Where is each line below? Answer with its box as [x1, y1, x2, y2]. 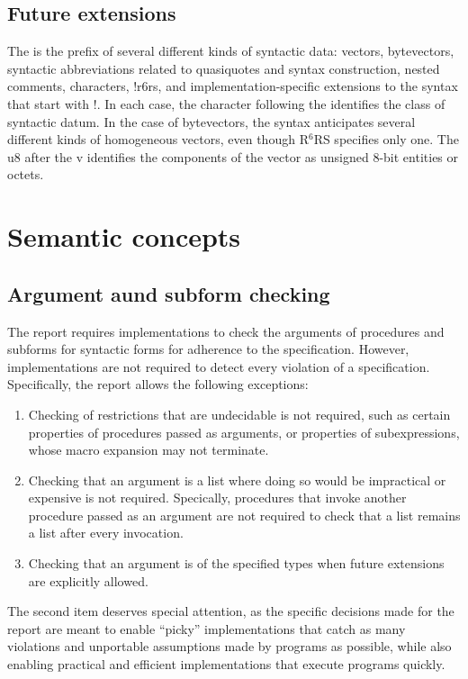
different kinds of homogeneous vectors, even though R [7, 130, 309, 149]
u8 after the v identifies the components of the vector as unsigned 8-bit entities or [7, 147, 459, 166]
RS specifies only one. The [313, 130, 459, 149]
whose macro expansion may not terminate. [28, 440, 269, 459]
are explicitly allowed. [28, 571, 148, 590]
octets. [7, 165, 44, 184]
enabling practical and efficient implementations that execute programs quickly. [7, 655, 445, 674]
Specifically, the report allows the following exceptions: [7, 375, 309, 394]
